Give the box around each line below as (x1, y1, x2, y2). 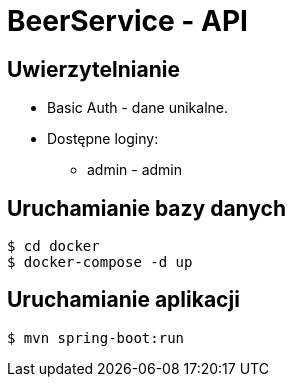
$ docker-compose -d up (7, 254, 193, 271)
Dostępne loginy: (47, 130, 159, 148)
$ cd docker (7, 238, 100, 255)
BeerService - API (7, 4, 248, 38)
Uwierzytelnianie (7, 56, 180, 82)
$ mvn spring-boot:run (7, 329, 185, 346)
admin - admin (87, 161, 183, 179)
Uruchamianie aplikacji (7, 287, 240, 313)
